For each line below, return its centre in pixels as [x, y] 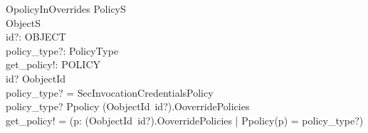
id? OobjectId [36, 78]
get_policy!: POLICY [53, 64]
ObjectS [23, 22]
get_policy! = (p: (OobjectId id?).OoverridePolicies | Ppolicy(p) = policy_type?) [185, 120]
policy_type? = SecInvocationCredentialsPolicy [110, 92]
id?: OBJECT [36, 37]
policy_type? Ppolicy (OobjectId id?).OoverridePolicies [128, 106]
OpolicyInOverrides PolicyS [66, 9]
